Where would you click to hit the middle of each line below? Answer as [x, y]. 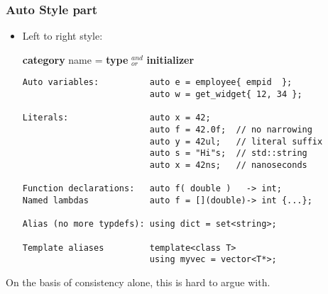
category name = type [75, 59]
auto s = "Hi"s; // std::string [228, 153]
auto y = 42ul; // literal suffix [236, 141]
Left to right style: [62, 36]
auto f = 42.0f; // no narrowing [231, 130]
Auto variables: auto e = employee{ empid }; [157, 83]
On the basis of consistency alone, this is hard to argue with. [138, 282]
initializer [170, 59]
